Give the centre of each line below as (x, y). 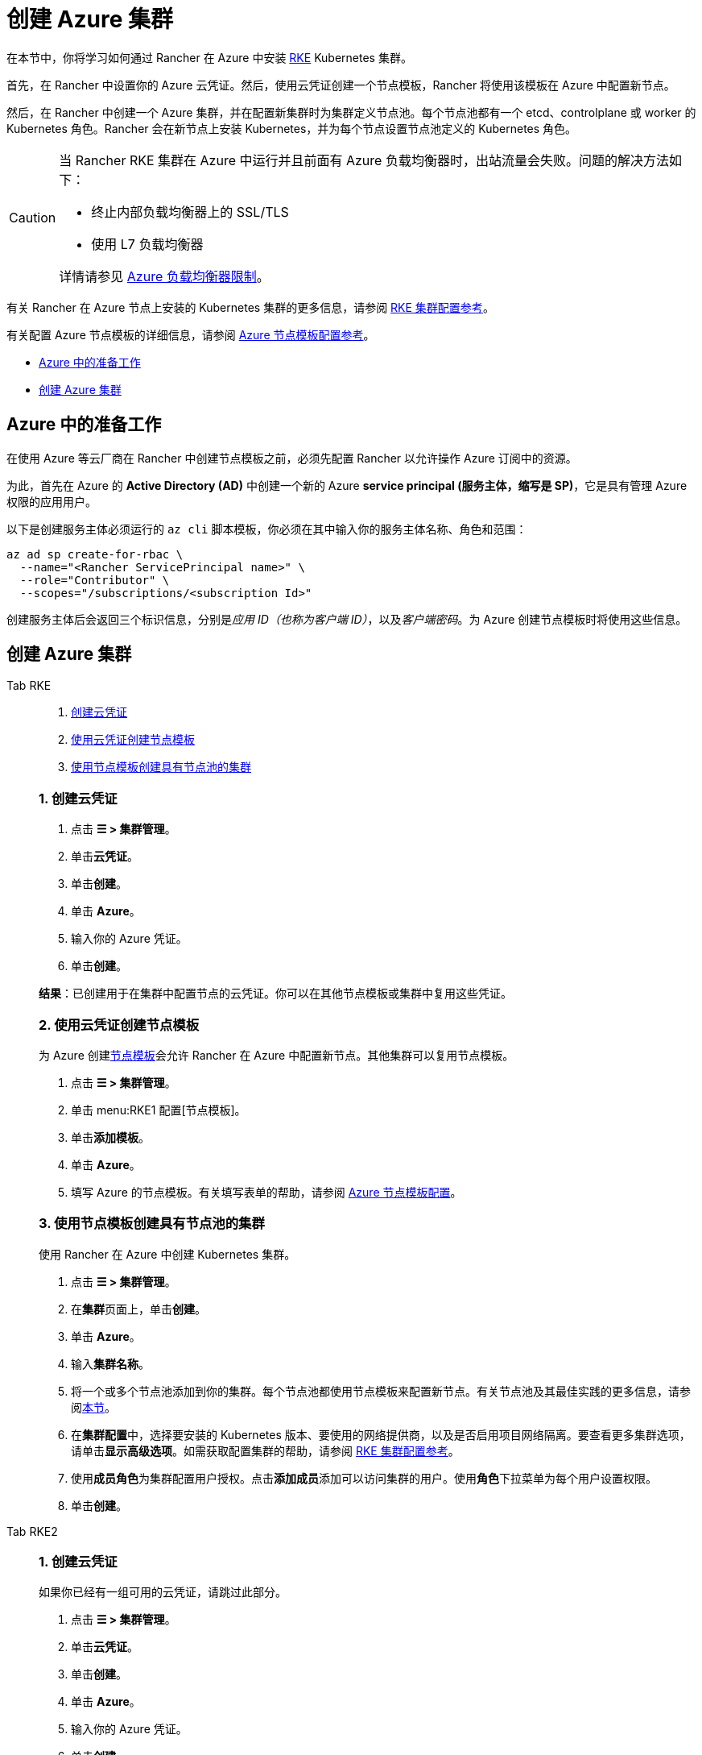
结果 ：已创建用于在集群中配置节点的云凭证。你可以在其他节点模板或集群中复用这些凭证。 (275, 994)
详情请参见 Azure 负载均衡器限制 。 (164, 276)
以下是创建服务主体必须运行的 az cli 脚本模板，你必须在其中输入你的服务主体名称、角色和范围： (267, 529)
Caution (33, 217)
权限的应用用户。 (52, 501)
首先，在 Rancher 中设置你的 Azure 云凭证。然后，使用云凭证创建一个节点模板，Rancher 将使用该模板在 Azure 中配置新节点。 (341, 85)
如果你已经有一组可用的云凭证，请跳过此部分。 (163, 1592)
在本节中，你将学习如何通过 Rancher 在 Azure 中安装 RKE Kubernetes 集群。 (209, 57)
